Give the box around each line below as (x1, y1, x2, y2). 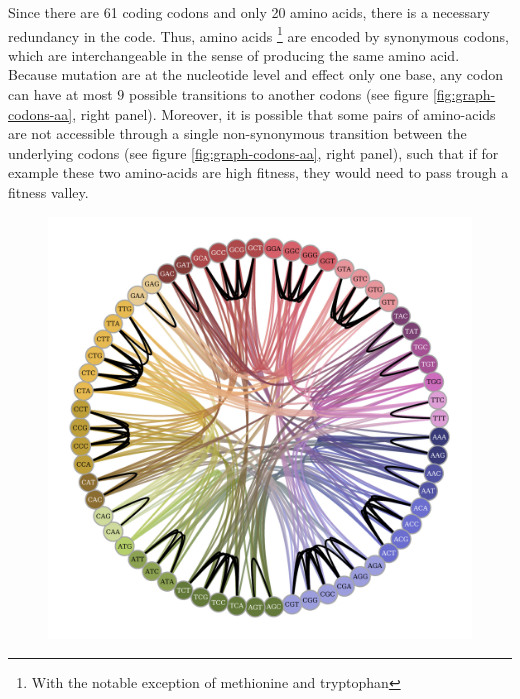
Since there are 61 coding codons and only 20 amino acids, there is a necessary (8, 2, 490, 22)
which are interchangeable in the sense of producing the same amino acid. (8, 44, 460, 65)
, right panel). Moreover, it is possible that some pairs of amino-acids (72, 103, 496, 124)
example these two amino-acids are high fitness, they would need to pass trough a (8, 162, 509, 183)
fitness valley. (8, 182, 89, 202)
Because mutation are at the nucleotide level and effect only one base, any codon (8, 64, 503, 85)
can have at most (8, 84, 113, 105)
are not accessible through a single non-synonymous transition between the (8, 123, 467, 144)
